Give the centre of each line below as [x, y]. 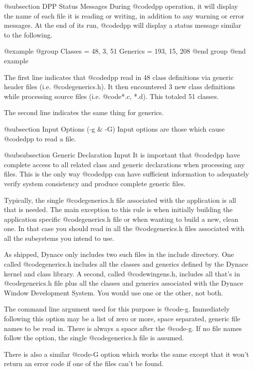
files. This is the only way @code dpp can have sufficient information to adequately [126, 174]
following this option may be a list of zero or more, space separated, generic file [122, 319]
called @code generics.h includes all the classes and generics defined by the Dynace [126, 264]
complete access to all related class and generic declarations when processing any [124, 164]
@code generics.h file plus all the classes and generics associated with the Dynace [124, 283]
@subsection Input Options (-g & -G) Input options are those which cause [114, 128]
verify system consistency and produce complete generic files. [95, 183]
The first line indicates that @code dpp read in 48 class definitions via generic [119, 77]
